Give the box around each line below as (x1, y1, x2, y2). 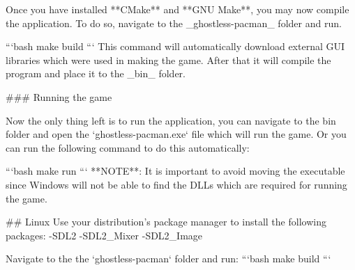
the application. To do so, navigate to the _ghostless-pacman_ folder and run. (6, 15, 342, 30)
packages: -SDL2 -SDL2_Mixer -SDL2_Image (6, 228, 203, 242)
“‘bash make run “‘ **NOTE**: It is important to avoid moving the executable (6, 164, 345, 178)
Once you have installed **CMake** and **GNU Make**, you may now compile (6, 2, 349, 16)
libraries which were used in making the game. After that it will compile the (6, 52, 331, 67)
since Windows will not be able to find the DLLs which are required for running (6, 177, 347, 191)
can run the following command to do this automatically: (6, 140, 250, 154)
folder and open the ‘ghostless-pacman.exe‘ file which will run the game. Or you (6, 127, 347, 141)
